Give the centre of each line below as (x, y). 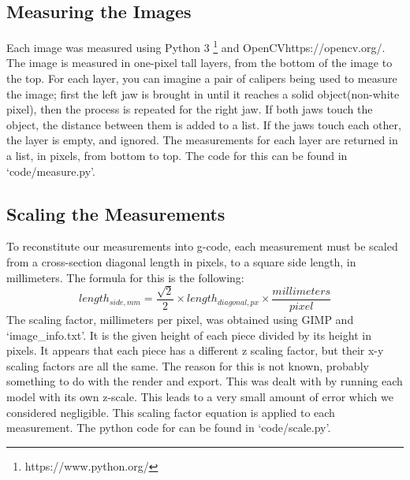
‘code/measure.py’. (51, 171)
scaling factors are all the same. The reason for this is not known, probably (188, 365)
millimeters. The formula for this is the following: (125, 277)
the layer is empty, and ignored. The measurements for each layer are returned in (202, 140)
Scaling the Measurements (116, 213)
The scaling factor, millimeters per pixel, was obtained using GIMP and (180, 320)
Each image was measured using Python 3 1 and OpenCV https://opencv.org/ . (196, 46)
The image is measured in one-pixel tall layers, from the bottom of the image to (199, 63)
